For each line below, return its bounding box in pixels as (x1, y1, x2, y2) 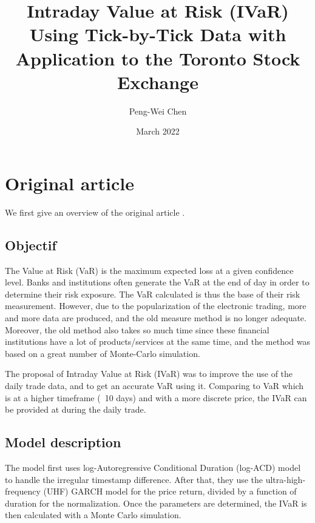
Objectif (5, 235, 56, 254)
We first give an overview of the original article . (5, 205, 185, 218)
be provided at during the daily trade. (5, 403, 146, 416)
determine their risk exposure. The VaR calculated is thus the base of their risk (5, 287, 300, 300)
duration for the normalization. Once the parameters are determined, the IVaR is (5, 496, 307, 509)
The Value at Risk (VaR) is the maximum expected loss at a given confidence (5, 264, 294, 276)
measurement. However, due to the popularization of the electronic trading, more (5, 299, 307, 312)
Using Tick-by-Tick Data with (29, 22, 286, 47)
